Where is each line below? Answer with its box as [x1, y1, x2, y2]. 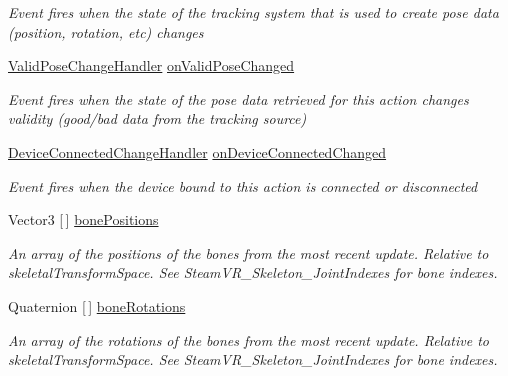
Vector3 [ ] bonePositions [8, 209, 159, 230]
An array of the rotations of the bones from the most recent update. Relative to [8, 329, 489, 350]
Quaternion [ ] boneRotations [8, 295, 186, 316]
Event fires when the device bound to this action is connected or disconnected [8, 175, 478, 196]
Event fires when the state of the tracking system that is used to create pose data [8, 2, 499, 22]
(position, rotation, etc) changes [8, 21, 204, 42]
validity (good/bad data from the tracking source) [8, 108, 307, 129]
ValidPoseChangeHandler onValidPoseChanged [8, 55, 295, 76]
